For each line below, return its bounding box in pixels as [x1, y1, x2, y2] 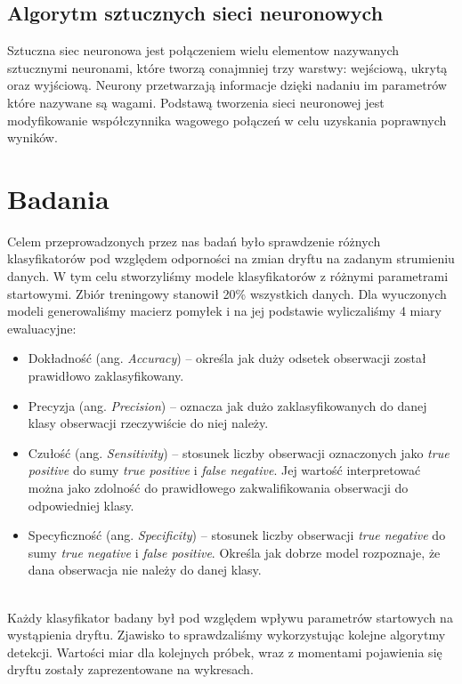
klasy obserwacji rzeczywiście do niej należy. [28, 414, 269, 432]
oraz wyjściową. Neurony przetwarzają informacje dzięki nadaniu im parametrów [7, 76, 447, 94]
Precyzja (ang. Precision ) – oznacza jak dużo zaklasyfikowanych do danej [28, 396, 427, 414]
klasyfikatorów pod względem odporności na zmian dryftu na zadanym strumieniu [7, 249, 455, 268]
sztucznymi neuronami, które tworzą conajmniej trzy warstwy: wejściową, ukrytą [7, 58, 448, 76]
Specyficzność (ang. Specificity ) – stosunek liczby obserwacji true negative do [28, 526, 446, 544]
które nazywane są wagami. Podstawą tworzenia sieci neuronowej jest [7, 93, 385, 111]
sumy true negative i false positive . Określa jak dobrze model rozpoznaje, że [28, 543, 441, 561]
